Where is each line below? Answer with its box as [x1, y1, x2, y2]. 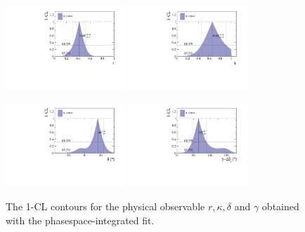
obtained [261, 198, 299, 213]
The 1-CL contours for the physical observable [6, 198, 205, 213]
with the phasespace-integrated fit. [6, 212, 155, 227]
